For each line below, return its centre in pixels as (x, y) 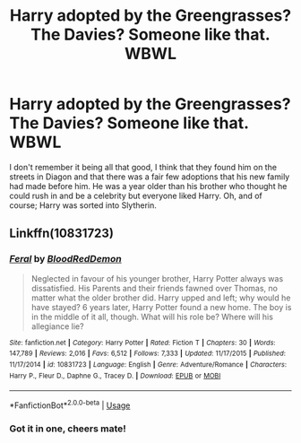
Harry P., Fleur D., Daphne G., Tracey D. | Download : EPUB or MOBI (115, 376)
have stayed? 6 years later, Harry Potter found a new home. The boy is (161, 307)
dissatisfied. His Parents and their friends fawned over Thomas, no (154, 288)
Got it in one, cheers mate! (68, 429)
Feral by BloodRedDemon (66, 259)
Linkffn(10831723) (62, 234)
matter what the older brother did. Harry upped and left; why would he (161, 298)
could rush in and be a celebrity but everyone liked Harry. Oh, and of (136, 195)
